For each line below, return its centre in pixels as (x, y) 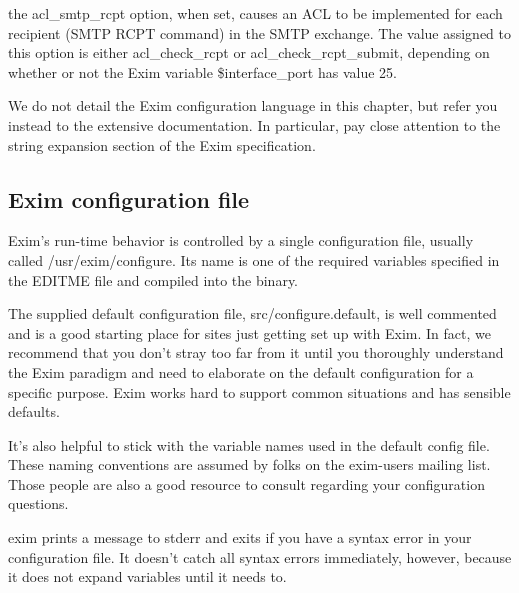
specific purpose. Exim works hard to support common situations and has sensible (259, 391)
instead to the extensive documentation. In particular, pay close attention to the (254, 124)
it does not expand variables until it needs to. (147, 576)
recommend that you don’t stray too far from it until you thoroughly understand (256, 352)
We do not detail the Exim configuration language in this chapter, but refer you (253, 105)
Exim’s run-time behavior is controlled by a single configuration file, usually (241, 240)
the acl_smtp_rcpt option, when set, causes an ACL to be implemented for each (255, 13)
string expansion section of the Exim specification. (162, 144)
